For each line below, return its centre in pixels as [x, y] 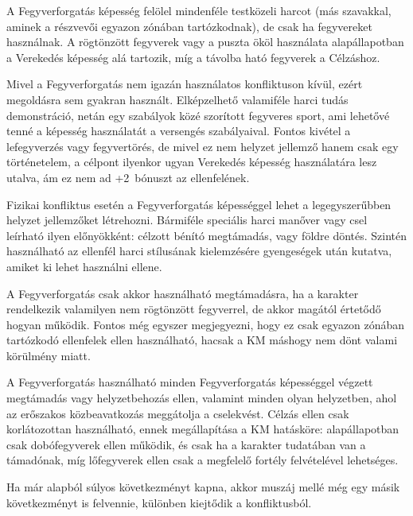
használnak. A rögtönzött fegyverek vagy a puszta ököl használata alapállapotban [205, 42]
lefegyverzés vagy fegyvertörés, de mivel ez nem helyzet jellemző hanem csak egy [203, 146]
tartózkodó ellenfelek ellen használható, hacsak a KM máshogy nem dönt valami [202, 340]
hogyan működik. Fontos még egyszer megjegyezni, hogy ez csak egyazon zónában [206, 324]
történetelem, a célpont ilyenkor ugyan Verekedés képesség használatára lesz [192, 162]
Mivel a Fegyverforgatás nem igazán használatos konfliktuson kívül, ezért [185, 84]
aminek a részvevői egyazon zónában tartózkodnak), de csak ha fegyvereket [189, 26]
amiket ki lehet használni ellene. [84, 266]
